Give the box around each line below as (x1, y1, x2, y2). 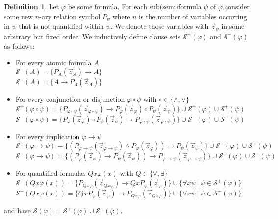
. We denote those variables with (110, 21, 209, 31)
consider (225, 1, 250, 11)
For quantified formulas (15, 168, 86, 178)
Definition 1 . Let (4, 1, 59, 11)
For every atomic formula (15, 57, 92, 67)
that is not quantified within (19, 21, 104, 31)
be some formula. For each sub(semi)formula (68, 1, 202, 11)
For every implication (15, 131, 80, 141)
